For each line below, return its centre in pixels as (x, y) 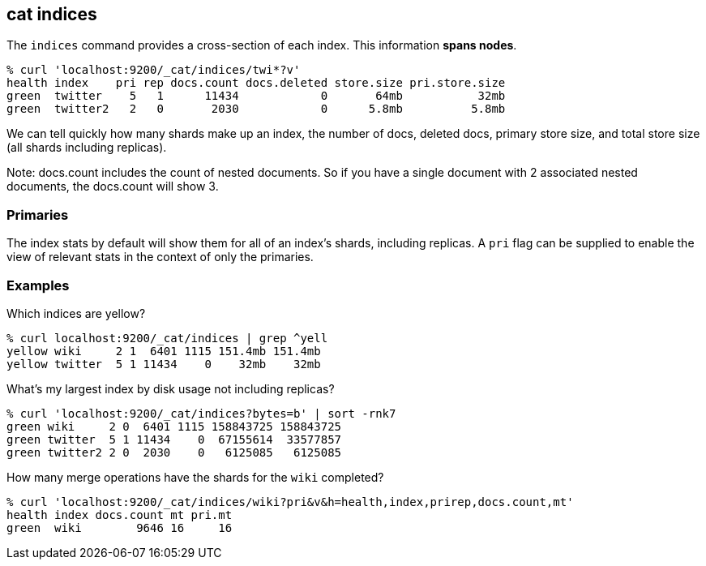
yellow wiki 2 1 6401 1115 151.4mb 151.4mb (164, 351)
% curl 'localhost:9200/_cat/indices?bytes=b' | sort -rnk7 (201, 413)
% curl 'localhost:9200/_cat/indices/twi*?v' (154, 70)
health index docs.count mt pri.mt (120, 515)
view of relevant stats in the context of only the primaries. (160, 257)
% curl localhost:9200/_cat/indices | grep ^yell (167, 338)
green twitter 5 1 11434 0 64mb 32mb (256, 96)
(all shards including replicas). (87, 148)
